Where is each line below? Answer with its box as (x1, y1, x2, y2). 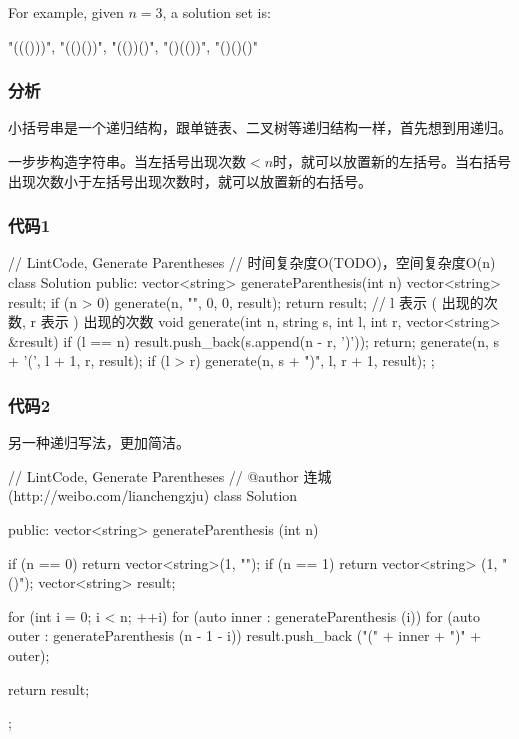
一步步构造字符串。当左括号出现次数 (8, 151, 246, 171)
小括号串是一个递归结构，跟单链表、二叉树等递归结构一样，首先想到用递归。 (8, 117, 512, 138)
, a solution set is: (162, 2, 271, 22)
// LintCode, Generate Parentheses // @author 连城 (8, 465, 332, 486)
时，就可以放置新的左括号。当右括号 (273, 151, 512, 171)
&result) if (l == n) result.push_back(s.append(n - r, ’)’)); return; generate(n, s (8, 330, 500, 351)
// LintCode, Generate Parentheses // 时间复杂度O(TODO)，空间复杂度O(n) (8, 252, 496, 273)
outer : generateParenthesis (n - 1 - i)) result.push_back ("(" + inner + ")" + (8, 625, 482, 646)
